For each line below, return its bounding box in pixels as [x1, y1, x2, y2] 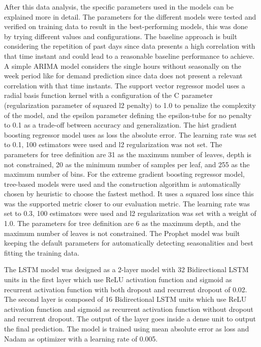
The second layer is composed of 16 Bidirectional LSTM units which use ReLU [4, 294, 247, 304]
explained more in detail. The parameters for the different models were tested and [4, 11, 256, 22]
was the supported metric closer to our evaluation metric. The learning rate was [4, 198, 250, 208]
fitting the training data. [4, 247, 80, 258]
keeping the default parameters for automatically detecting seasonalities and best [4, 238, 253, 248]
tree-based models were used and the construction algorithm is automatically [4, 178, 241, 189]
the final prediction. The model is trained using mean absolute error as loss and [4, 323, 249, 333]
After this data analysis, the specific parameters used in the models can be [4, 2, 234, 12]
